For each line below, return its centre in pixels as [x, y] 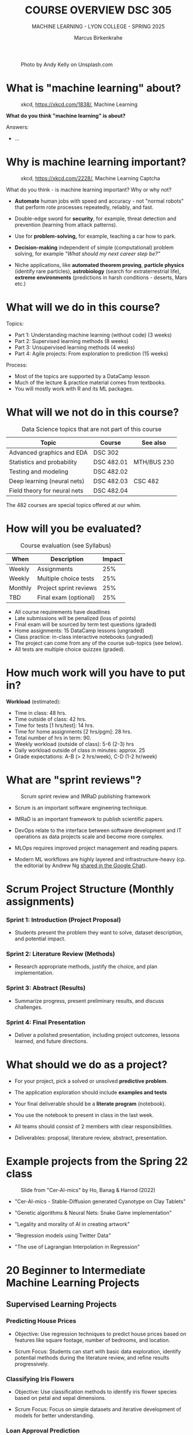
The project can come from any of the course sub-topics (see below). [99, 643]
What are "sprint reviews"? [74, 780]
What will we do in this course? [83, 307]
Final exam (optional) [66, 597]
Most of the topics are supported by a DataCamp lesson [82, 376]
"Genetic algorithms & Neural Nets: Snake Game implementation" [93, 1213]
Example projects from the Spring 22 [97, 1161]
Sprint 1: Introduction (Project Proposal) [63, 920]
